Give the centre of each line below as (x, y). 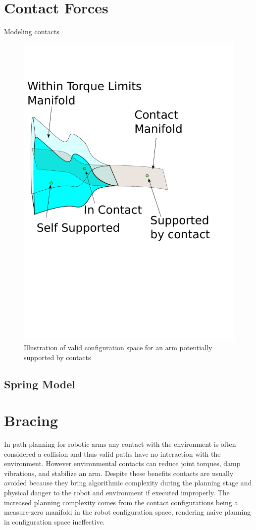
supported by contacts (57, 357)
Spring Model (40, 384)
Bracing (31, 420)
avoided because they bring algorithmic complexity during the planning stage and (128, 483)
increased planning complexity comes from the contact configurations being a (121, 502)
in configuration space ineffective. (54, 521)
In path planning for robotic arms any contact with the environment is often (120, 444)
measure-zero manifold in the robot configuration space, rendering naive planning (128, 512)
